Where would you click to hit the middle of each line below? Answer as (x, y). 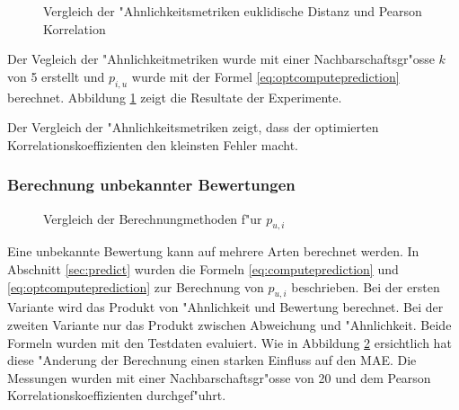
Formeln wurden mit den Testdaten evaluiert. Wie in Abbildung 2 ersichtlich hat (229, 342)
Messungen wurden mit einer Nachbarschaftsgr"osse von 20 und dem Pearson (219, 377)
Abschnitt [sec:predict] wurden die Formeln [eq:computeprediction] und (203, 268)
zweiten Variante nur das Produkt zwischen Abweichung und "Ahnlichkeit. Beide (229, 324)
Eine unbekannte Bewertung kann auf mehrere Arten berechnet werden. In (213, 251)
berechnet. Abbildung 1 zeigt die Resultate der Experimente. (175, 97)
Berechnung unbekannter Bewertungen (151, 185)
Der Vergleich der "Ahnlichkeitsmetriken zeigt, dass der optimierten (193, 127)
